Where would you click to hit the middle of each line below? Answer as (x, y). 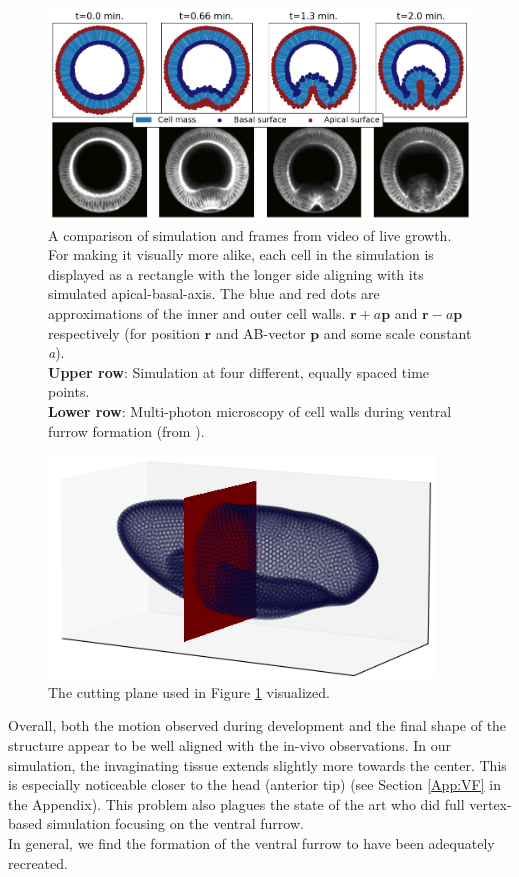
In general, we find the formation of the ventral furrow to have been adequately (251, 842)
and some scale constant (397, 332)
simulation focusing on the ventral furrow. (175, 823)
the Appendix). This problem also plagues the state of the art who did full (236, 803)
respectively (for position (124, 332)
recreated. (38, 862)
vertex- (490, 803)
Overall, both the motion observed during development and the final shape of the (257, 725)
